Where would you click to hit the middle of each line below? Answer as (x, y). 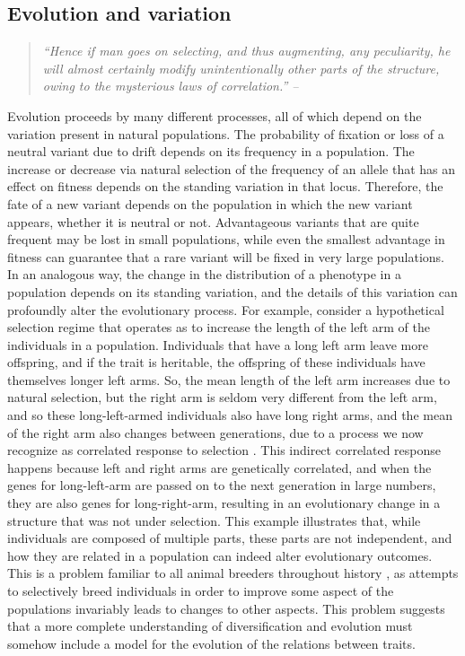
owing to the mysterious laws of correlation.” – (171, 86)
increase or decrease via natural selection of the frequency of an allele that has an (232, 168)
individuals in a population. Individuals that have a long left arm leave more (218, 344)
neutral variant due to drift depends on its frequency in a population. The (211, 151)
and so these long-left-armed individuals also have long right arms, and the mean (230, 415)
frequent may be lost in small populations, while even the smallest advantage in (226, 239)
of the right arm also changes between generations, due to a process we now (215, 432)
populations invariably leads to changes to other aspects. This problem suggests (226, 608)
